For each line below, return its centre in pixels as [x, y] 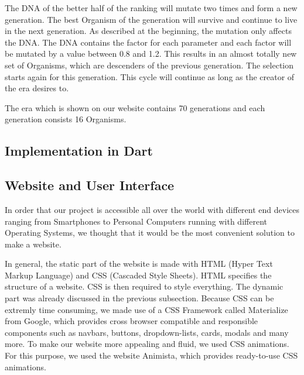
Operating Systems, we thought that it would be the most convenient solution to [150, 233]
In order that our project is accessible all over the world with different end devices [152, 209]
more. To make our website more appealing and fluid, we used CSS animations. [147, 344]
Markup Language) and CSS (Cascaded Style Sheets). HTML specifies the [138, 275]
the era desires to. [37, 88]
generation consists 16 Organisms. [66, 119]
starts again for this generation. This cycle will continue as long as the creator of [150, 76]
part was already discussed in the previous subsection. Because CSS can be [139, 298]
